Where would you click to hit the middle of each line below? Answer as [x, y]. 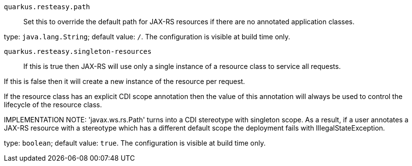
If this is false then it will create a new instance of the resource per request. [125, 81]
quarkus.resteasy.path [47, 7]
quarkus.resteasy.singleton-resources [78, 51]
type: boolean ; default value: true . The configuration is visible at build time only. [135, 143]
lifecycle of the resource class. [53, 105]
